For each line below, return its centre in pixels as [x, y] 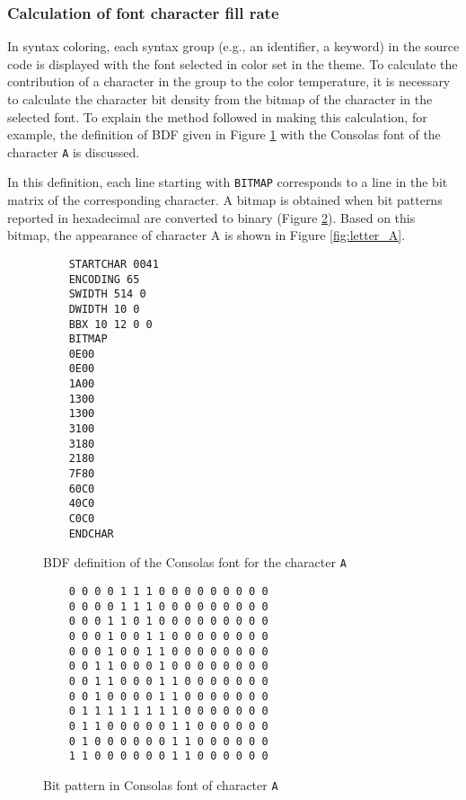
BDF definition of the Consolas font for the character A [195, 562]
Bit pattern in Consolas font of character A [161, 784]
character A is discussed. [74, 151]
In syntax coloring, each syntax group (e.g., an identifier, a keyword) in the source [233, 46]
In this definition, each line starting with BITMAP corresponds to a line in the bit [228, 182]
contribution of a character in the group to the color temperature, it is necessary [229, 81]
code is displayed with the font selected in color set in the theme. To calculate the [233, 63]
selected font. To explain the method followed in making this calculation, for [217, 116]
